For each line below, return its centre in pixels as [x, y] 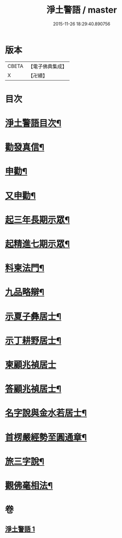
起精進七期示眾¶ [37, 244]
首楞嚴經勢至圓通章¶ [46, 437]
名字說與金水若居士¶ [46, 413]
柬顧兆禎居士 [31, 365]
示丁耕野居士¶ [33, 341]
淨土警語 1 [20, 529]
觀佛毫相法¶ [29, 486]
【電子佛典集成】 [47, 66]
